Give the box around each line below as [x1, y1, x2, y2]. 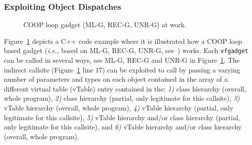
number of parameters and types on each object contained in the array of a [4, 74, 228, 84]
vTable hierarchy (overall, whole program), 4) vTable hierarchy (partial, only [4, 103, 234, 113]
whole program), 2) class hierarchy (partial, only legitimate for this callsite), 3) [4, 93, 240, 103]
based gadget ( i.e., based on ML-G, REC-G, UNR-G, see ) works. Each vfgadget [4, 45, 249, 55]
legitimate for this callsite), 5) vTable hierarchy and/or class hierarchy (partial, [4, 112, 240, 122]
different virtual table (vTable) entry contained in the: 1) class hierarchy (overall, [4, 83, 246, 93]
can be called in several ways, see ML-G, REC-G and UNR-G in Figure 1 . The [4, 55, 240, 65]
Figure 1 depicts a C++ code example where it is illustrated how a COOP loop [4, 36, 242, 46]
